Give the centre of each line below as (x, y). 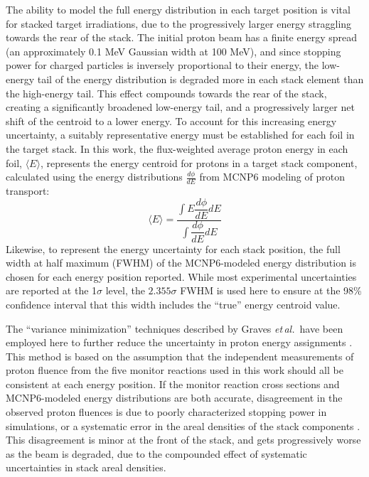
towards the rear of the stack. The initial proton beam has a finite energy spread (182, 37)
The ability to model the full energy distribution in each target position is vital (178, 9)
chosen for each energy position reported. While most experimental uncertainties (181, 276)
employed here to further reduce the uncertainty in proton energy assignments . (179, 342)
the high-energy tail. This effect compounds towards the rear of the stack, (166, 93)
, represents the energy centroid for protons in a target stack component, (199, 162)
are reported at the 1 (52, 290)
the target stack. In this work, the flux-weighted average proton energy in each (177, 148)
